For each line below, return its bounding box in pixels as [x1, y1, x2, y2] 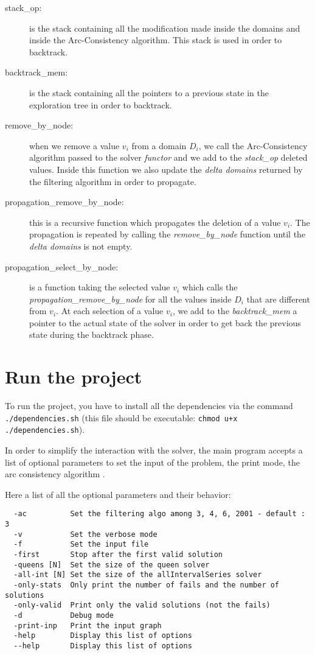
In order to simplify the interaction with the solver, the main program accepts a [5, 444, 303, 457]
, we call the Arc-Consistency [198, 139, 308, 152]
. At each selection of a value [56, 304, 164, 317]
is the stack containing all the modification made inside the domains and [29, 21, 300, 34]
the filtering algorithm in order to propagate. [29, 175, 196, 187]
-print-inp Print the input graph [13, 621, 162, 630]
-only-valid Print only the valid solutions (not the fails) [13, 601, 271, 610]
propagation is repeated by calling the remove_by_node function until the [29, 228, 306, 240]
